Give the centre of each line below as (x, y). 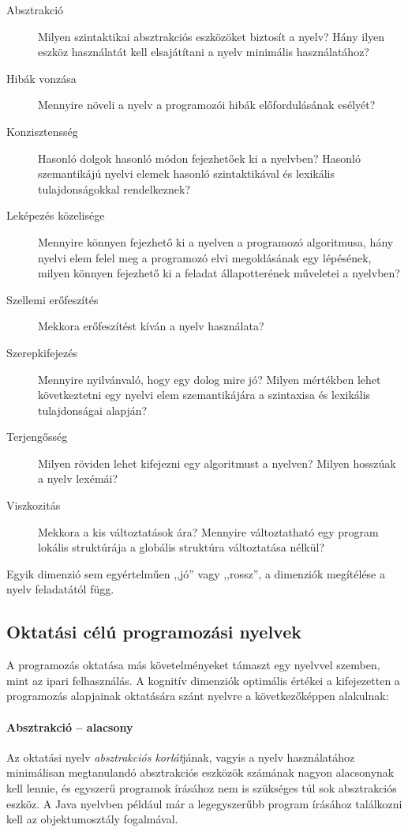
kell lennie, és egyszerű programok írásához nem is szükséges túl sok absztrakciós (202, 788)
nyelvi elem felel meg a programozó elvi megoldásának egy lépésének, (205, 257)
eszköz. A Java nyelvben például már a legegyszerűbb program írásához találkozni (204, 803)
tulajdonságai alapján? (93, 410)
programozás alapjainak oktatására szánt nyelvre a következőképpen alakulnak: (198, 696)
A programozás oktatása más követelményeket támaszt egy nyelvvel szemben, (193, 665)
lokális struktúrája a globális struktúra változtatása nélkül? (182, 547)
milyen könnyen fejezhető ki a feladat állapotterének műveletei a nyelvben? (219, 273)
